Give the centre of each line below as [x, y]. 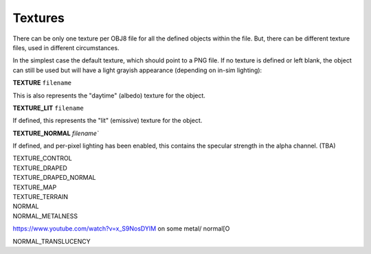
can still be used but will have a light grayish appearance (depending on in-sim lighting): [137, 70]
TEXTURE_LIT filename [48, 108]
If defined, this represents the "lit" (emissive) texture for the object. [108, 121]
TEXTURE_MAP [35, 187]
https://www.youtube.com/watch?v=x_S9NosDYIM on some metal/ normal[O [121, 229]
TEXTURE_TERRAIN [41, 197]
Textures [39, 18]
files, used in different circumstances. [66, 47]
